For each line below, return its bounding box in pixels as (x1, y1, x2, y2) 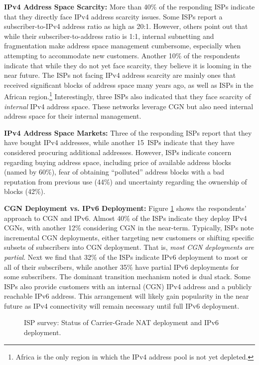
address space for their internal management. (4, 111, 141, 121)
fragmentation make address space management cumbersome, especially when (4, 40, 241, 51)
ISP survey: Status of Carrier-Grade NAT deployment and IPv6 (24, 317, 219, 328)
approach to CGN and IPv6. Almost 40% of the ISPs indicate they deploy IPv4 (4, 212, 247, 223)
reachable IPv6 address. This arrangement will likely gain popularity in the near (4, 291, 249, 301)
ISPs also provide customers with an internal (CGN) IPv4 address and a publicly (4, 281, 252, 291)
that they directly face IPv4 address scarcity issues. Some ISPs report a (4, 11, 223, 21)
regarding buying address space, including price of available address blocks (4, 157, 232, 167)
